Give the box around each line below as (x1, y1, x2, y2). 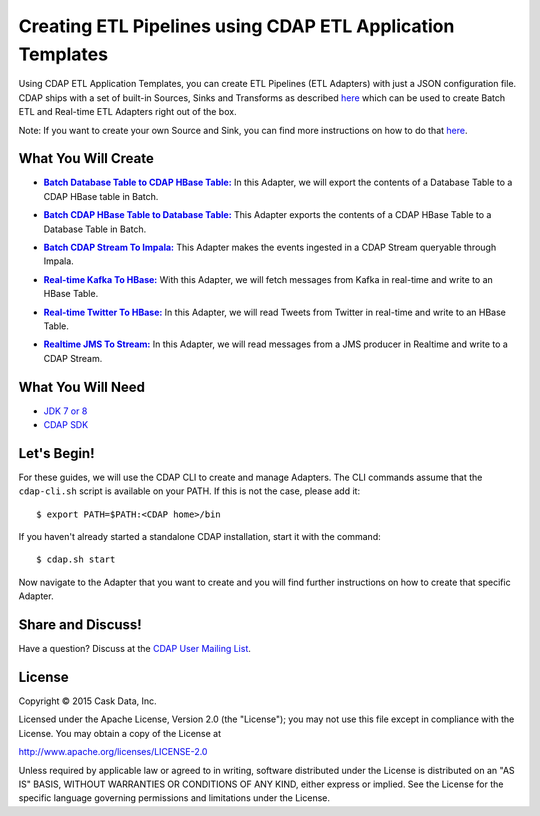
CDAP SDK (43, 419, 89, 431)
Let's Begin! (18, 445, 95, 462)
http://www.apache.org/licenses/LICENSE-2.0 (18, 746, 208, 758)
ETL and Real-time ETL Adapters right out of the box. (18, 106, 237, 118)
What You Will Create (18, 150, 155, 167)
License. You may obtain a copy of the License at (18, 727, 222, 739)
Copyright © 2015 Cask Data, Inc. (18, 695, 157, 707)
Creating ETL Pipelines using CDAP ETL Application (18, 15, 455, 37)
